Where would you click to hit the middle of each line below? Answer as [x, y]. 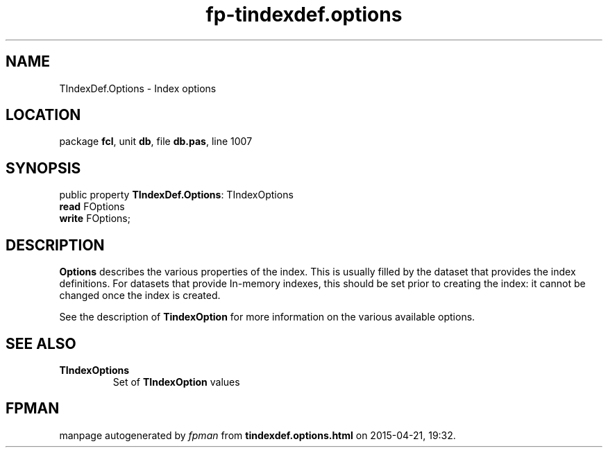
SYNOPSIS [43, 168]
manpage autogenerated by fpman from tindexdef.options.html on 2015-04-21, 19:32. [257, 435]
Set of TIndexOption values [176, 382]
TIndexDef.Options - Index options [138, 88]
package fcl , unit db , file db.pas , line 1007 [156, 142]
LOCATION [43, 115]
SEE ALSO [41, 343]
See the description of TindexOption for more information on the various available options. [267, 317]
